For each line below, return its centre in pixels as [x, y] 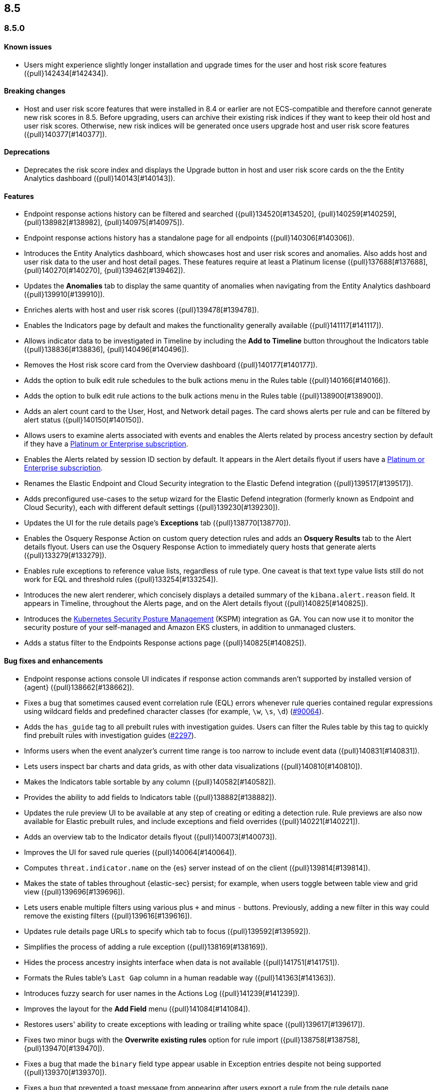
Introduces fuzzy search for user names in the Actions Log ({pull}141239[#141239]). [162, 993]
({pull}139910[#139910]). [64, 294]
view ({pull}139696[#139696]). [74, 891]
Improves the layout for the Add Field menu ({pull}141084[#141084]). [137, 1008]
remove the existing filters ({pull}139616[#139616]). [108, 915]
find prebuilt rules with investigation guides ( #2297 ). [110, 735]
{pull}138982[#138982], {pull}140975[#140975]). [104, 222]
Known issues [28, 47]
